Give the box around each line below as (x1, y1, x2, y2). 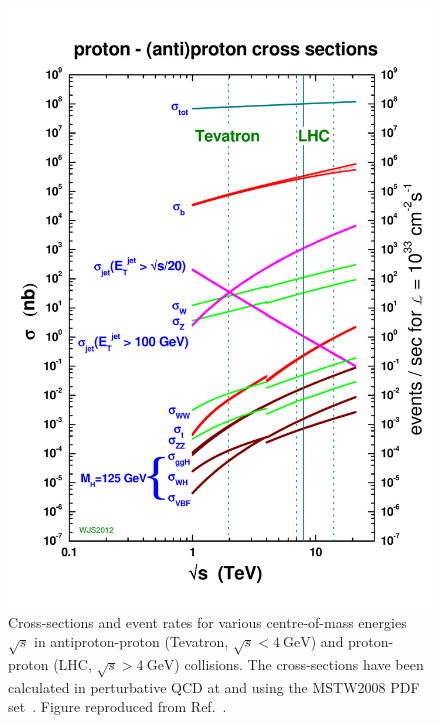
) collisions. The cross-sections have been (174, 653, 424, 674)
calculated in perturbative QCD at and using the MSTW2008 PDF (8, 676, 420, 697)
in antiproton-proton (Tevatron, (34, 631, 229, 652)
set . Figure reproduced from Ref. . (8, 696, 227, 717)
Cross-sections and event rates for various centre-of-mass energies (8, 611, 407, 632)
